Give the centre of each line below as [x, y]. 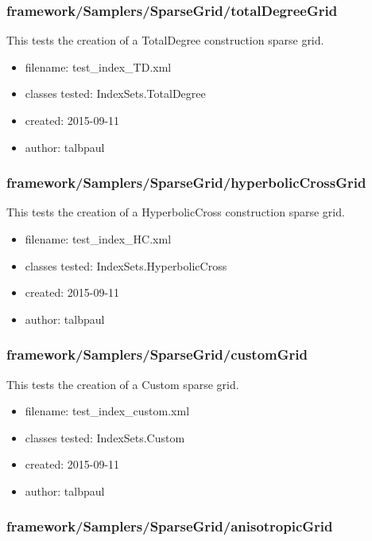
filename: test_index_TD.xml [98, 66]
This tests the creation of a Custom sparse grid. [123, 384]
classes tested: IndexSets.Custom [105, 437]
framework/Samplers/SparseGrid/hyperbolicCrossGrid [186, 183]
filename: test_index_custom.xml [107, 411]
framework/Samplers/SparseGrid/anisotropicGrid [170, 526]
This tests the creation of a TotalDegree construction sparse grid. [165, 40]
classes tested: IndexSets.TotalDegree [115, 93]
